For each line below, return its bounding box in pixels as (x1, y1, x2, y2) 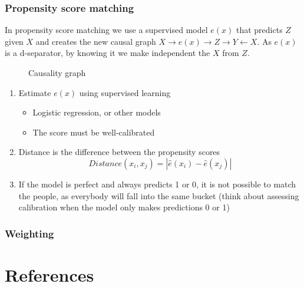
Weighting (5, 226, 54, 240)
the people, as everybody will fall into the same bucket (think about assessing (18, 189, 299, 202)
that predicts (236, 24, 283, 36)
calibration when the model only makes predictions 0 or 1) (18, 201, 230, 213)
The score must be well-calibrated (32, 126, 155, 138)
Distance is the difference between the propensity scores (18, 146, 220, 158)
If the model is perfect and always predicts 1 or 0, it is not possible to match (18, 177, 296, 190)
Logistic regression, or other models (32, 106, 161, 118)
